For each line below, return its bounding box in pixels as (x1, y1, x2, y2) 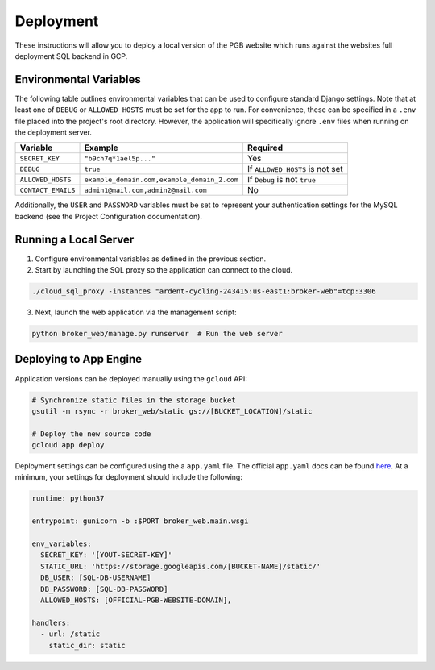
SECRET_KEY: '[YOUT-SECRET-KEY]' (40, 551, 172, 560)
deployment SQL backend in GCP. (14, 51, 128, 60)
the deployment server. (14, 127, 93, 137)
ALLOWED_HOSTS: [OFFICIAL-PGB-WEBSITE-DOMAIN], (40, 595, 232, 605)
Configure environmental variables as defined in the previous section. (35, 254, 266, 264)
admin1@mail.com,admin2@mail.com (84, 185, 207, 194)
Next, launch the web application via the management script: (35, 307, 237, 318)
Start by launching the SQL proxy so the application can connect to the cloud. (35, 265, 293, 275)
